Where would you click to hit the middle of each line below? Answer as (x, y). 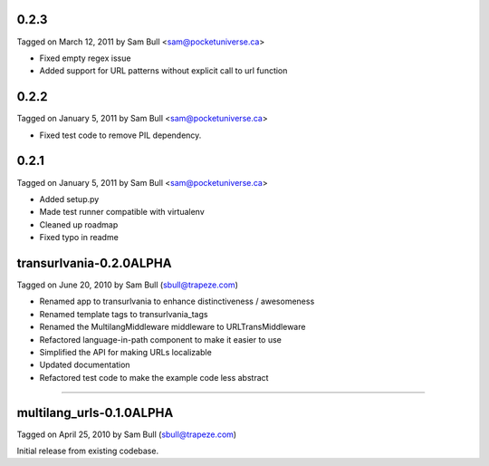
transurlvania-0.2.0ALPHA (94, 263)
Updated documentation (85, 365)
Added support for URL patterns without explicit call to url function (163, 71)
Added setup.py (69, 199)
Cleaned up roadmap (79, 224)
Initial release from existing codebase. (87, 451)
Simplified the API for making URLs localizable (125, 352)
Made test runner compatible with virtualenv (122, 212)
